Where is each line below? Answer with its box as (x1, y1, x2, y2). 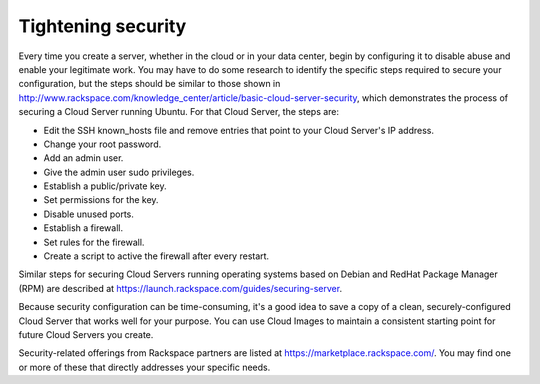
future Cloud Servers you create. (18, 328, 154, 340)
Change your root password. (43, 138, 162, 150)
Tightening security (18, 15, 187, 37)
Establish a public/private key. (43, 180, 167, 192)
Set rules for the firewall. (43, 236, 145, 248)
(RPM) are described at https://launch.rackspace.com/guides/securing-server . (18, 282, 343, 294)
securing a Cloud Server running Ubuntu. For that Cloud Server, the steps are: (18, 106, 340, 118)
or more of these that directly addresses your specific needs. (18, 361, 271, 373)
